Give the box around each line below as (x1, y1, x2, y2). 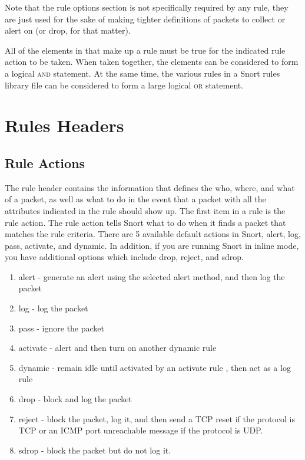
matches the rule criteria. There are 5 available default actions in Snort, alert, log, (5, 228, 301, 240)
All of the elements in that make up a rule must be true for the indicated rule (5, 44, 286, 56)
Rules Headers (5, 113, 124, 137)
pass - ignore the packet (18, 321, 105, 334)
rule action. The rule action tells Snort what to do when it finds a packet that (5, 216, 286, 228)
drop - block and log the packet (18, 393, 132, 405)
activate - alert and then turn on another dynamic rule (18, 341, 217, 354)
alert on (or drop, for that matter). (5, 24, 131, 37)
